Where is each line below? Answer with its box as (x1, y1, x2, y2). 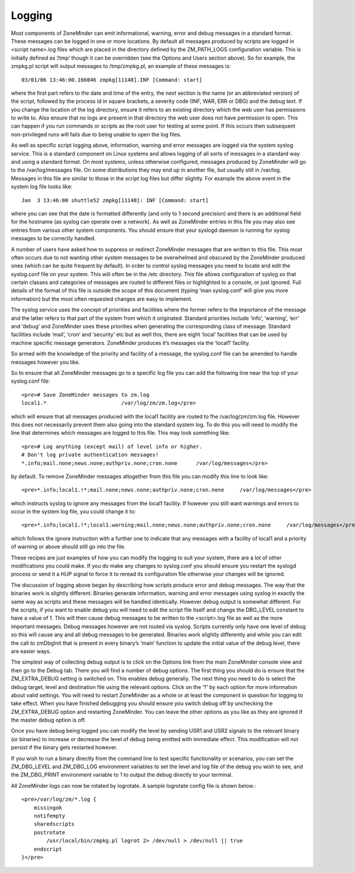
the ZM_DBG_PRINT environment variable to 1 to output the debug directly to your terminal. (11, 771, 233, 778)
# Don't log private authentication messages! (21, 451, 159, 458)
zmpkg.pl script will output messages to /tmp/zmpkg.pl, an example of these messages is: (11, 63, 231, 70)
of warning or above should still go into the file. (11, 543, 126, 550)
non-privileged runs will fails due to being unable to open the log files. (11, 131, 182, 138)
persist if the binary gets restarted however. (11, 744, 118, 751)
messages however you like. (11, 358, 80, 366)
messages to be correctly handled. (11, 235, 96, 242)
